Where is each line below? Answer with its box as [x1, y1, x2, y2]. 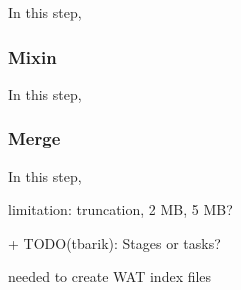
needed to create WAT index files [8, 266, 212, 287]
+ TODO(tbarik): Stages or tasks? [8, 232, 221, 253]
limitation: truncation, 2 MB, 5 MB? [8, 199, 233, 220]
